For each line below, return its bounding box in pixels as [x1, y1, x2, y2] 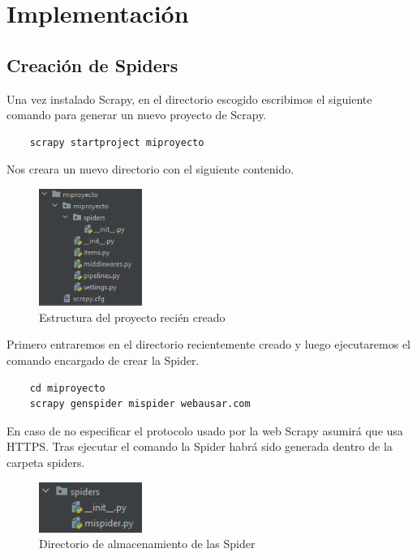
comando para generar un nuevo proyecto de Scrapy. [6, 106, 267, 123]
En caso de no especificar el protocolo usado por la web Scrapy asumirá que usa [6, 422, 403, 439]
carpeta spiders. [6, 454, 85, 471]
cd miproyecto [29, 382, 105, 394]
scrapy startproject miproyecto [29, 136, 204, 148]
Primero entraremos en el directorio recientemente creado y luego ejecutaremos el [6, 336, 411, 353]
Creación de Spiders [6, 52, 178, 77]
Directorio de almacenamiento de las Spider [39, 535, 256, 552]
